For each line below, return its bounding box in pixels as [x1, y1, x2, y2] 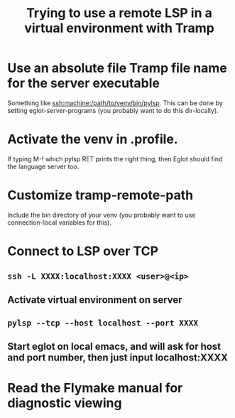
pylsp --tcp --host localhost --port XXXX [7, 318, 199, 328]
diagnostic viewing [7, 395, 122, 411]
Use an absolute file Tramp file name [7, 60, 227, 76]
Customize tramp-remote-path [7, 187, 194, 203]
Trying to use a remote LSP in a [26, 5, 213, 21]
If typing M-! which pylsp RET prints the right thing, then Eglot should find [7, 154, 223, 163]
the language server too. [7, 162, 80, 171]
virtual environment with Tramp [24, 20, 214, 36]
